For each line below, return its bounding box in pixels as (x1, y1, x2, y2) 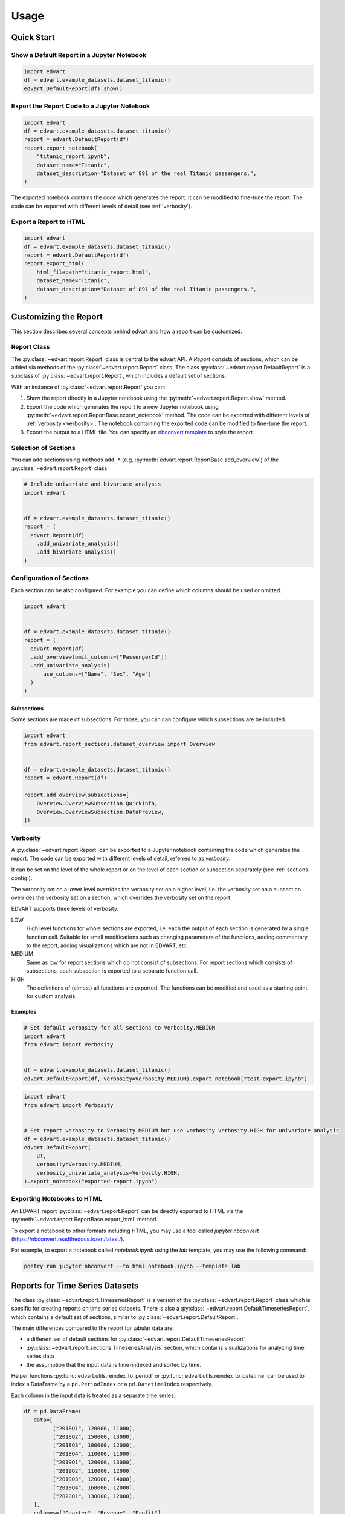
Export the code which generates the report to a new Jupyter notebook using (26, 403, 219, 410)
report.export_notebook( (24, 144, 98, 151)
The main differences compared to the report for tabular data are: (11, 1324, 175, 1332)
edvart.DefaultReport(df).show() (24, 85, 123, 92)
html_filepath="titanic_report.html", (36, 268, 152, 276)
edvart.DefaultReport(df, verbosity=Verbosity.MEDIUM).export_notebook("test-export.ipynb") (24, 1075, 308, 1082)
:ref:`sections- (275, 866, 311, 873)
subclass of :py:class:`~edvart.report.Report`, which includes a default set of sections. (11, 372, 227, 380)
